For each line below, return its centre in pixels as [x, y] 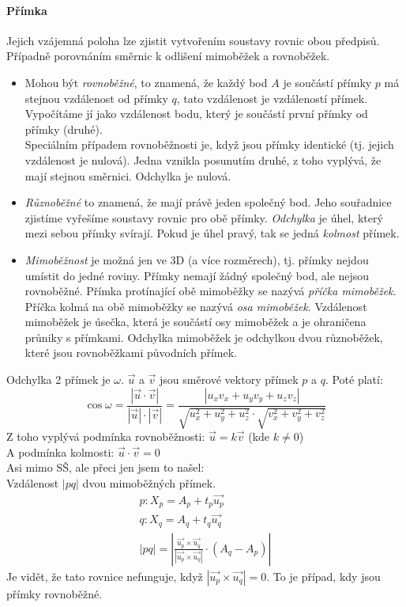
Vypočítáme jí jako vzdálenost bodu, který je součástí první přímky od [196, 114]
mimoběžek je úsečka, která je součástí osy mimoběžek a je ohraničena [195, 322]
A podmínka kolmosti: [60, 451]
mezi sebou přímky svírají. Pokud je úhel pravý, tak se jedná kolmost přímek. [212, 233]
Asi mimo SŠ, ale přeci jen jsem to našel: [105, 467]
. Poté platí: [354, 379]
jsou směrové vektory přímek [229, 379]
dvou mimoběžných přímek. [149, 482]
